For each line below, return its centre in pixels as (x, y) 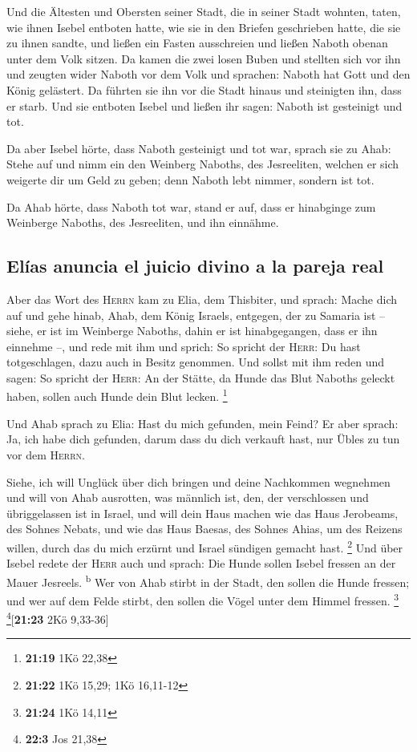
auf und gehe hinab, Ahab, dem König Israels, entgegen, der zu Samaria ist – (196, 315)
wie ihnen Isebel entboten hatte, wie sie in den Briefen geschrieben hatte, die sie (204, 27)
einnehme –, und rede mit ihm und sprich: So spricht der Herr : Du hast (184, 346)
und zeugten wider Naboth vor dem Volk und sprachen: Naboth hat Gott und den (208, 74)
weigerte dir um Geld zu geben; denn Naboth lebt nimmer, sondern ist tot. (190, 179)
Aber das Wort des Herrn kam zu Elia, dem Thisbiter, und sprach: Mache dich (202, 299)
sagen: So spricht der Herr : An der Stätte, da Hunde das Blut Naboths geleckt (201, 377)
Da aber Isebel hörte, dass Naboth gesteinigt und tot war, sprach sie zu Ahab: (199, 148)
